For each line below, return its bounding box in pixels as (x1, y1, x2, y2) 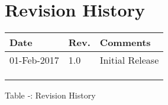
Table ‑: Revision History (5, 89, 96, 101)
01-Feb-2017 (9, 53, 59, 67)
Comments (99, 35, 151, 50)
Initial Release (99, 53, 159, 67)
